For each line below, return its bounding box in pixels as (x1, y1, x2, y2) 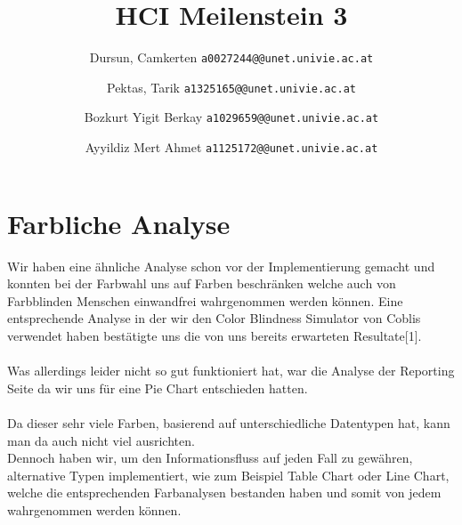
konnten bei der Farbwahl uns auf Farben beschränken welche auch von (7, 274, 396, 293)
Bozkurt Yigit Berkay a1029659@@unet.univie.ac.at (84, 108, 379, 126)
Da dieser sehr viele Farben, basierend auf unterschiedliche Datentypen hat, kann (7, 414, 450, 432)
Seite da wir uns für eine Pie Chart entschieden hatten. (7, 378, 308, 397)
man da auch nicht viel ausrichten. (7, 431, 195, 449)
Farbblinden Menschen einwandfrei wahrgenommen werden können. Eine (7, 291, 403, 310)
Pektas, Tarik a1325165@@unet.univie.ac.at (107, 77, 356, 96)
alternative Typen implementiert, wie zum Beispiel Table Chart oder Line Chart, (7, 465, 450, 484)
